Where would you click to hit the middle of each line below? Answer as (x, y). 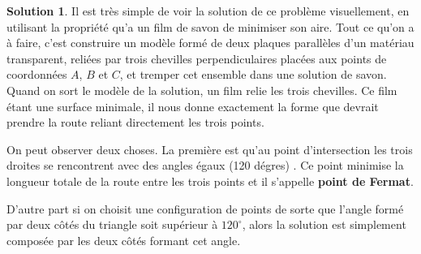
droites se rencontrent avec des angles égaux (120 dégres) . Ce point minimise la (205, 165)
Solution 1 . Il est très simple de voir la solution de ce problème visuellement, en (208, 11)
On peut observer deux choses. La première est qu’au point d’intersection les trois (210, 149)
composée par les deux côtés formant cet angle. (124, 240)
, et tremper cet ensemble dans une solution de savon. (253, 74)
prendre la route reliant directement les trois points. (135, 122)
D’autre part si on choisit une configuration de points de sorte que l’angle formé (205, 208)
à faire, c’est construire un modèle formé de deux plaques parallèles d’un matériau (210, 43)
